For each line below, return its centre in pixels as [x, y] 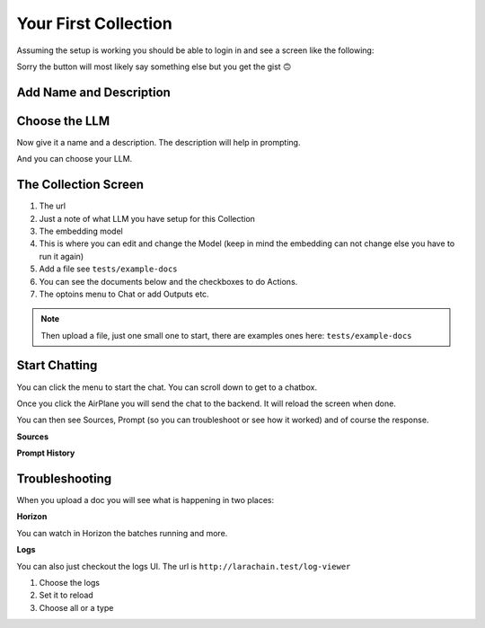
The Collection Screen [80, 185]
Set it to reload [66, 595]
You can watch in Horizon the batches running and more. [122, 533]
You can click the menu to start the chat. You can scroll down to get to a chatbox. [167, 387]
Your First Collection [94, 23]
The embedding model [81, 231]
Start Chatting [57, 365]
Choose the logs [70, 583]
